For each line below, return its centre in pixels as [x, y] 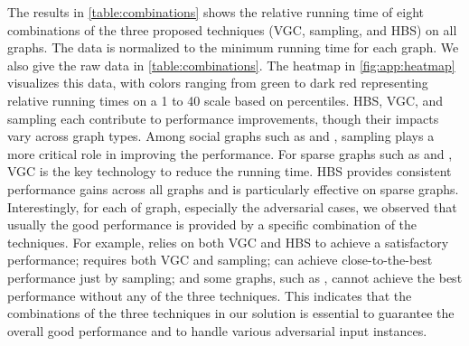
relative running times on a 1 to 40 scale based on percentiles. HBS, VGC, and [225, 100]
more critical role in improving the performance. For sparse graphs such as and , [230, 153]
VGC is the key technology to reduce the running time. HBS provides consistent [230, 171]
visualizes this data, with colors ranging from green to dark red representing [218, 83]
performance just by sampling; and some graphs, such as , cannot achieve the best [235, 277]
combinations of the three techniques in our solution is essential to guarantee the [231, 313]
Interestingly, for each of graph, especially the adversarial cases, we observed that [232, 206]
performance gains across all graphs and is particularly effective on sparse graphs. [233, 188]
